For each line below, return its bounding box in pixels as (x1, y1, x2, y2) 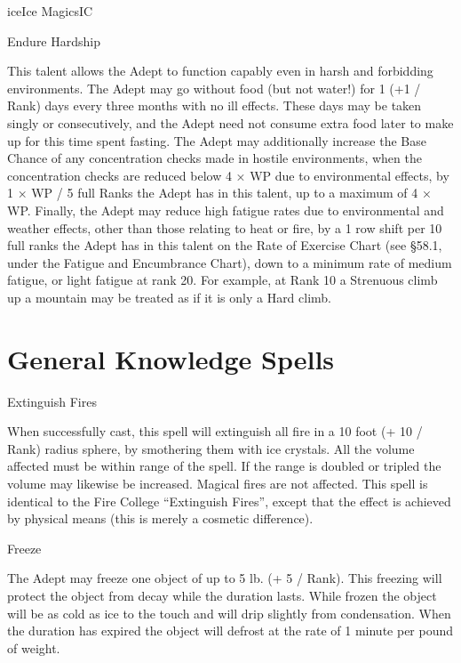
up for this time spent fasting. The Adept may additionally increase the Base (7, 131, 426, 150)
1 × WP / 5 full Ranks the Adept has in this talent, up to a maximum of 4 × (7, 183, 432, 202)
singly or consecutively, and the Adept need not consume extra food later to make (7, 113, 454, 132)
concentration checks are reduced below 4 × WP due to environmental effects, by (7, 166, 449, 184)
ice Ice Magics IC (7, 2, 93, 20)
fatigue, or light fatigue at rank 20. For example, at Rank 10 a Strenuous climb (7, 271, 438, 289)
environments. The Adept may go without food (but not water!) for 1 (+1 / (7, 78, 421, 97)
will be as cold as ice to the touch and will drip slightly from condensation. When (7, 603, 451, 622)
